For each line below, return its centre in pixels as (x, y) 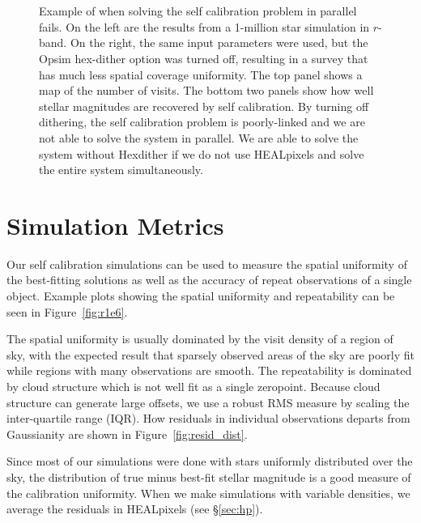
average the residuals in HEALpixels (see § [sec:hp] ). (135, 509)
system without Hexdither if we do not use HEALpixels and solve (202, 153)
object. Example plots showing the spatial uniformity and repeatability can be (201, 296)
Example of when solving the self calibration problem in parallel (198, 11)
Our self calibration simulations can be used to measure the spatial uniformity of (207, 264)
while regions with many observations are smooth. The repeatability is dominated (209, 370)
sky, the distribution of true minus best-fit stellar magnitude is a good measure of (209, 476)
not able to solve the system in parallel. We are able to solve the (199, 137)
